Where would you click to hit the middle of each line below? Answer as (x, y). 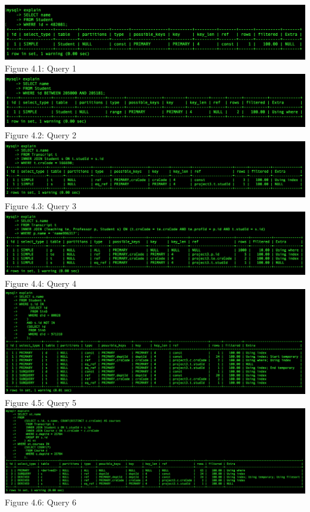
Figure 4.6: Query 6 (41, 502)
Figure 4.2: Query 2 (41, 135)
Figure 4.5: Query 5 (41, 402)
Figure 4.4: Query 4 (41, 283)
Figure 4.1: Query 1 (41, 68)
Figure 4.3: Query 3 (41, 205)
